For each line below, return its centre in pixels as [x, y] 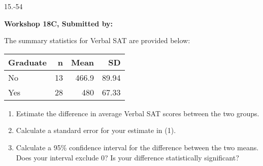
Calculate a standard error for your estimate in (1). [96, 130]
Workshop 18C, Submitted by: [59, 23]
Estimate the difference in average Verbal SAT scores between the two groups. [138, 113]
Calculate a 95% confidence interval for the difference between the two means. [137, 147]
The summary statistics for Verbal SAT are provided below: [97, 40]
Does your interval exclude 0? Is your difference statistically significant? [127, 157]
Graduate [27, 62]
